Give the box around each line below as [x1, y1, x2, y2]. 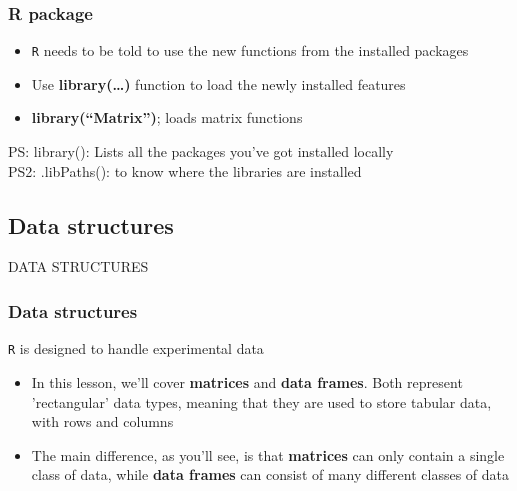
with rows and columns [31, 411, 174, 432]
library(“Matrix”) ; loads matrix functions [31, 107, 303, 128]
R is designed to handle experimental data [8, 338, 264, 359]
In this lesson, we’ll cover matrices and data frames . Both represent [31, 371, 463, 392]
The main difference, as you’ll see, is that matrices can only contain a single [31, 444, 505, 465]
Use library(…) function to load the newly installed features [31, 73, 406, 94]
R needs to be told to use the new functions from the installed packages [31, 40, 469, 61]
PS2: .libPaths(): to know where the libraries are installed [8, 160, 362, 181]
